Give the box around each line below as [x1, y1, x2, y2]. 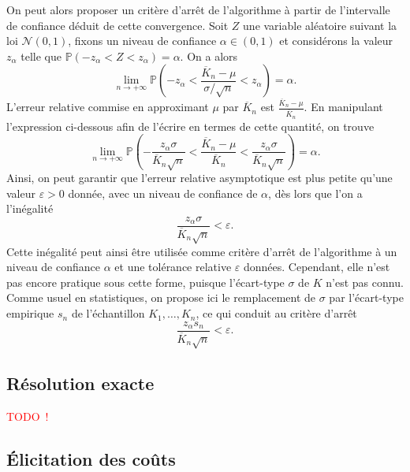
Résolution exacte [6, 370, 155, 395]
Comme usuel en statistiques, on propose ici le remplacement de [6, 289, 316, 306]
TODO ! [6, 407, 49, 424]
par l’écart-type [329, 289, 404, 306]
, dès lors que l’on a [268, 184, 363, 201]
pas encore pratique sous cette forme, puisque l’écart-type [6, 273, 285, 290]
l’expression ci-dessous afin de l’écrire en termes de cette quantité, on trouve [6, 117, 375, 134]
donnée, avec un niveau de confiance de [68, 184, 258, 201]
